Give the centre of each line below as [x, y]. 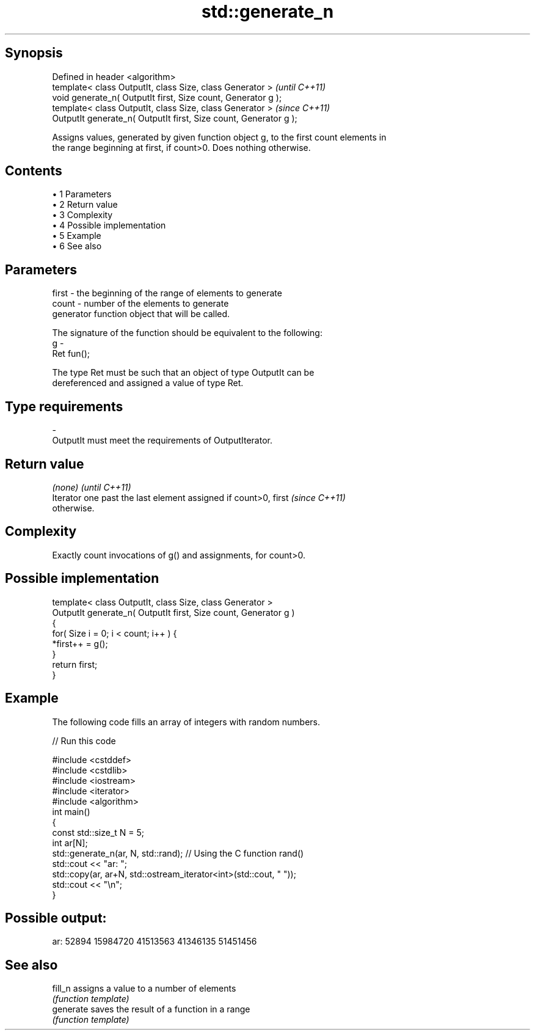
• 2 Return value [85, 205]
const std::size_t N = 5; [98, 832]
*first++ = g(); [80, 643]
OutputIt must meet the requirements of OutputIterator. [162, 441]
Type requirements [64, 406]
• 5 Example [77, 236]
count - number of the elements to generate [140, 304]
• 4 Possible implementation [109, 225]
